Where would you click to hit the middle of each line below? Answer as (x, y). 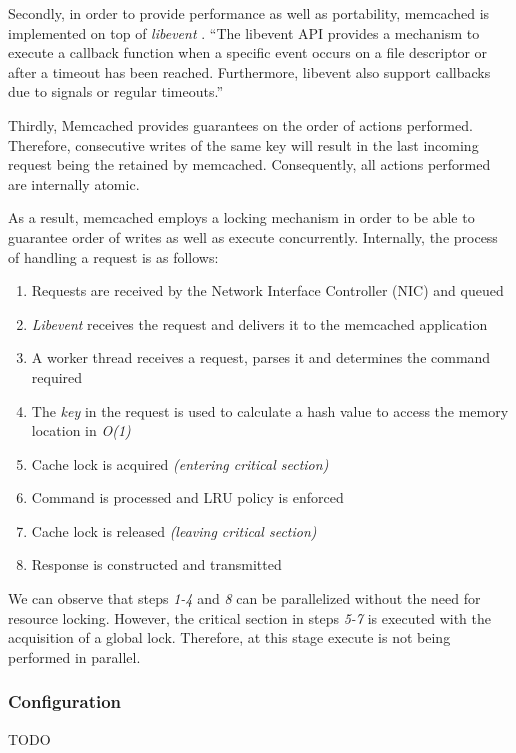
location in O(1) (81, 430)
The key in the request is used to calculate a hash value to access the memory (270, 410)
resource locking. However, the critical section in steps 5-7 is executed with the (249, 617)
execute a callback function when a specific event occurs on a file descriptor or (248, 52)
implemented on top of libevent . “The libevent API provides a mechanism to (244, 32)
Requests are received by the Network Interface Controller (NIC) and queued (267, 290)
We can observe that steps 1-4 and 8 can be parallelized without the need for (244, 598)
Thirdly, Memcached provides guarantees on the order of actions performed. (240, 124)
